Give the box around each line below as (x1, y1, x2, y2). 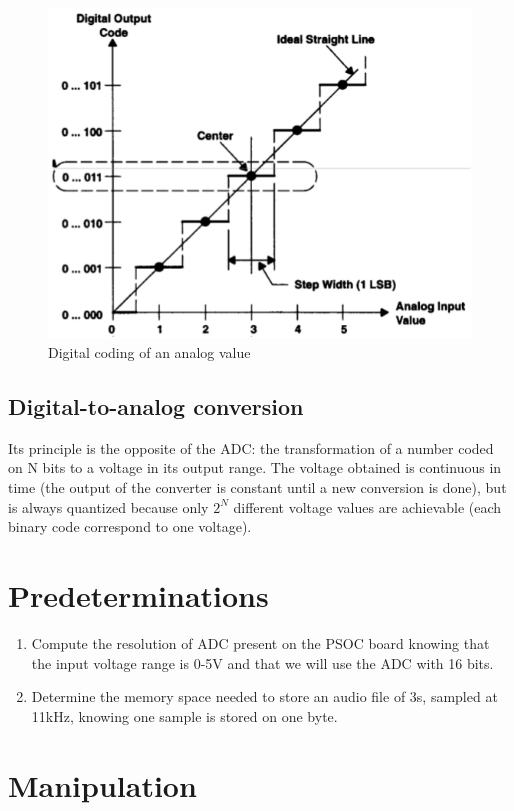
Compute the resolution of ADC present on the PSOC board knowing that (31, 632, 490, 653)
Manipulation (8, 764, 197, 805)
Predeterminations (8, 575, 269, 615)
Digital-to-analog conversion (8, 391, 304, 422)
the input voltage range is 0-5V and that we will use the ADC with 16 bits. (31, 652, 494, 673)
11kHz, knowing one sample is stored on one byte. (31, 705, 338, 726)
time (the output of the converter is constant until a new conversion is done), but (8, 477, 507, 498)
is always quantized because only (8, 496, 209, 517)
